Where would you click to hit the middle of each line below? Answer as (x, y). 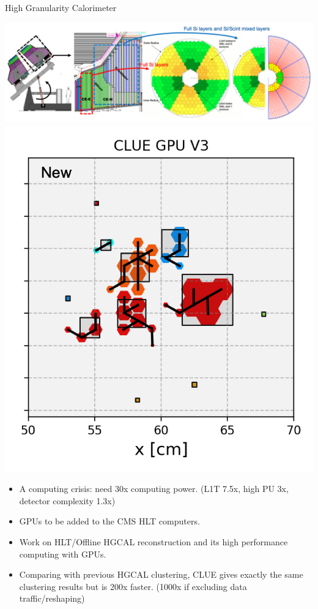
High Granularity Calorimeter (61, 7)
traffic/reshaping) (52, 598)
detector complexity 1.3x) (67, 500)
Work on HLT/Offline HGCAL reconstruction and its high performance (153, 541)
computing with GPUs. (63, 554)
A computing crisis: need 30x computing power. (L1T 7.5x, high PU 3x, (154, 489)
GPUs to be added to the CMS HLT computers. (109, 521)
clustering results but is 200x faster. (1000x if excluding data (133, 586)
